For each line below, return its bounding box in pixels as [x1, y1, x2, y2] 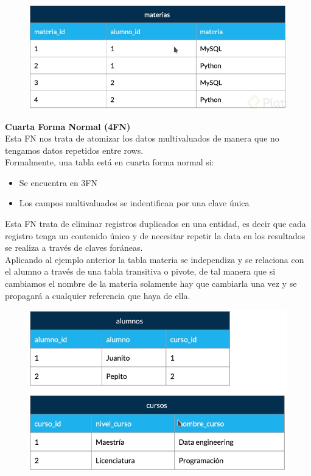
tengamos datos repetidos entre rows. [5, 143, 144, 156]
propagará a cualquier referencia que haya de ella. [5, 289, 190, 301]
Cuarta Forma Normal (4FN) [5, 120, 131, 132]
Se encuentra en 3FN [19, 176, 97, 189]
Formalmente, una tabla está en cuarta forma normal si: [5, 156, 214, 168]
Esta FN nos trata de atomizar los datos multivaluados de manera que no [5, 132, 279, 145]
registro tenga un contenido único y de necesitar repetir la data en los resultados [5, 229, 306, 242]
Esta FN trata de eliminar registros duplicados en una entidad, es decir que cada [5, 217, 306, 230]
